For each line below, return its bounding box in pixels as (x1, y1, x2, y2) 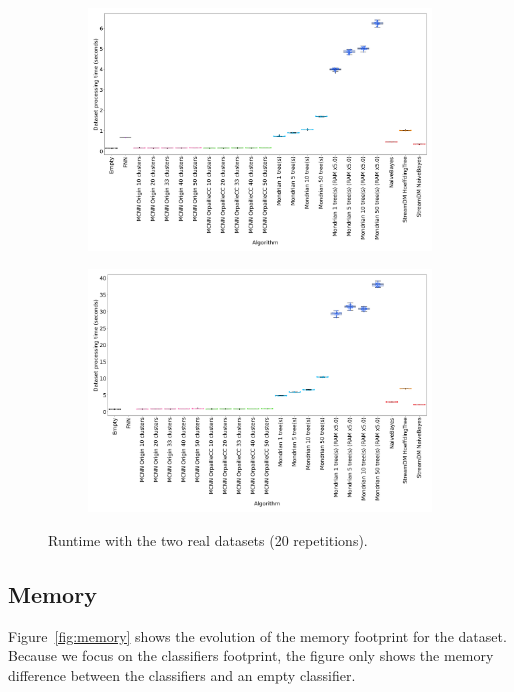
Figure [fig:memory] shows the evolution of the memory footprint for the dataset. (8, 625, 507, 646)
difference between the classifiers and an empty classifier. (8, 664, 356, 685)
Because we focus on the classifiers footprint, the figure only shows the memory (8, 645, 494, 666)
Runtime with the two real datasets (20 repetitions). (48, 529, 368, 550)
